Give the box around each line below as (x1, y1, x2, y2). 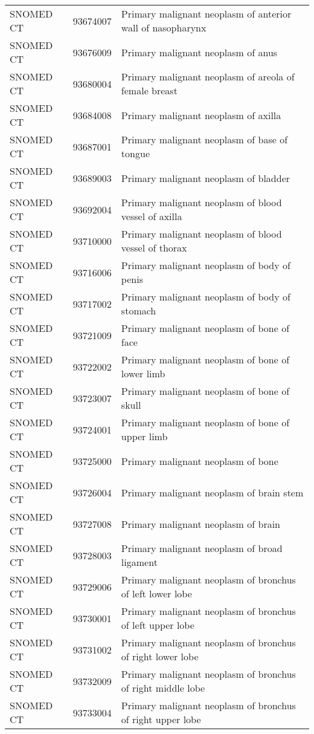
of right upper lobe (121, 712, 201, 726)
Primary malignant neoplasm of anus (121, 45, 278, 59)
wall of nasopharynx (121, 21, 207, 34)
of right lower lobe (121, 649, 199, 663)
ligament (121, 555, 158, 569)
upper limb (121, 429, 168, 443)
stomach (121, 304, 156, 317)
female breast (121, 83, 178, 97)
